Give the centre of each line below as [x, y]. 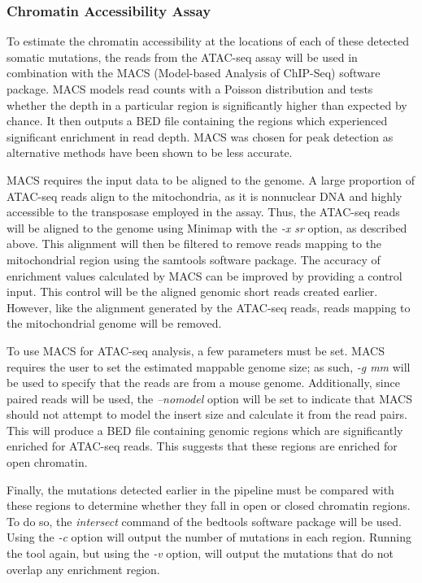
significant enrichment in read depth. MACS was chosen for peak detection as [200, 136]
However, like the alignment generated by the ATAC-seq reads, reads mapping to [209, 307]
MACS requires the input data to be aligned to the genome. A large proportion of [211, 179]
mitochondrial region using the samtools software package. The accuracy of [194, 259]
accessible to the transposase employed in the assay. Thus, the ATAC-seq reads [203, 212]
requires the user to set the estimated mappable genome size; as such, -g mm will [209, 366]
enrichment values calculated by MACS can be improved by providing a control [204, 275]
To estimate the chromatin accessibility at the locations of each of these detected [208, 41]
